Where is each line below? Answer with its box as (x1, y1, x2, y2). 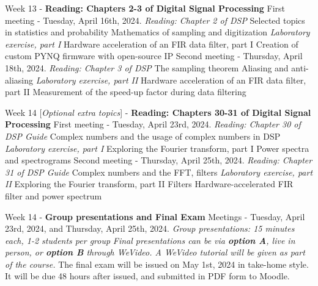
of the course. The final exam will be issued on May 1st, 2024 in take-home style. (5, 257, 309, 270)
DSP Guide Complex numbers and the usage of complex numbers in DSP (5, 129, 281, 142)
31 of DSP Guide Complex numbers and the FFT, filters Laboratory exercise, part (5, 165, 313, 178)
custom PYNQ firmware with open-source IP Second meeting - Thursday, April (5, 49, 303, 62)
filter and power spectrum (5, 189, 102, 202)
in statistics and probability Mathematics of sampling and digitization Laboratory (5, 26, 310, 38)
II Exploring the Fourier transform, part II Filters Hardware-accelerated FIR (5, 177, 294, 190)
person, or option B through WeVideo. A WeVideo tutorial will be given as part (5, 246, 305, 259)
